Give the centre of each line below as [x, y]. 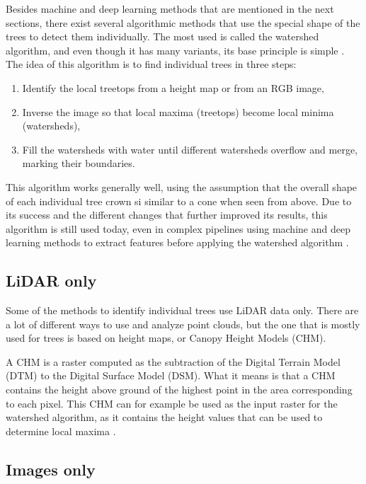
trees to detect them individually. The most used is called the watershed [162, 36]
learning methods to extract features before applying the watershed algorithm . [177, 242]
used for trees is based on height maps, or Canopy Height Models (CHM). [166, 338]
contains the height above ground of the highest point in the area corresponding [179, 390]
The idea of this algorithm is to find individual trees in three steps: [151, 64]
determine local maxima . [61, 431]
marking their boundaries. [79, 163]
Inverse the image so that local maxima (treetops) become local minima [178, 111]
